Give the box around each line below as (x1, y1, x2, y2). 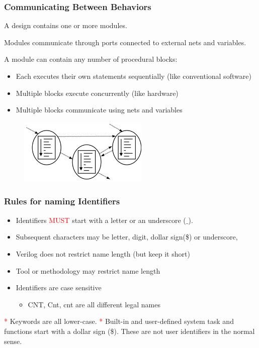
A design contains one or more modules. (4, 20, 127, 31)
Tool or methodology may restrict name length (16, 265, 160, 276)
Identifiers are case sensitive (16, 282, 102, 293)
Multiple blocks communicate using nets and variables (16, 104, 183, 115)
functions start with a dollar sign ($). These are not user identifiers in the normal (4, 325, 255, 336)
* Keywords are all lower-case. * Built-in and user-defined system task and (4, 316, 234, 326)
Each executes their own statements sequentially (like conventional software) (16, 71, 251, 81)
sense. (4, 335, 22, 346)
